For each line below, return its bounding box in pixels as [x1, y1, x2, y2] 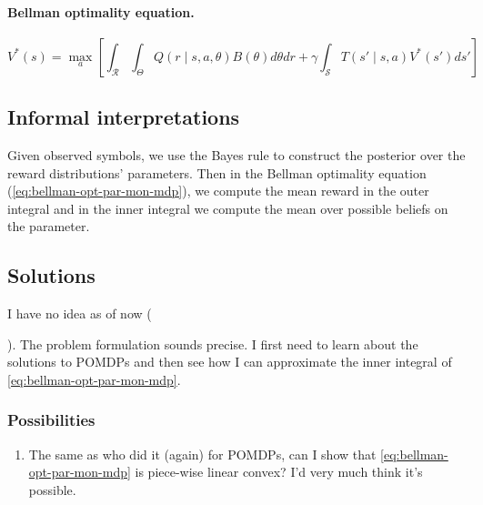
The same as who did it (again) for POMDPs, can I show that [28, 444, 377, 463]
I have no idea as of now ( [7, 304, 152, 323]
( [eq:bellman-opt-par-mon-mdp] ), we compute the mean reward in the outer [7, 181, 429, 200]
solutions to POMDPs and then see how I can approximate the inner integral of [7, 352, 452, 371]
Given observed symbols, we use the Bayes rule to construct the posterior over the [7, 146, 466, 164]
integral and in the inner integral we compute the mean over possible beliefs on [7, 198, 448, 217]
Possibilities [7, 409, 96, 431]
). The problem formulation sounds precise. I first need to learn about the [7, 334, 418, 353]
